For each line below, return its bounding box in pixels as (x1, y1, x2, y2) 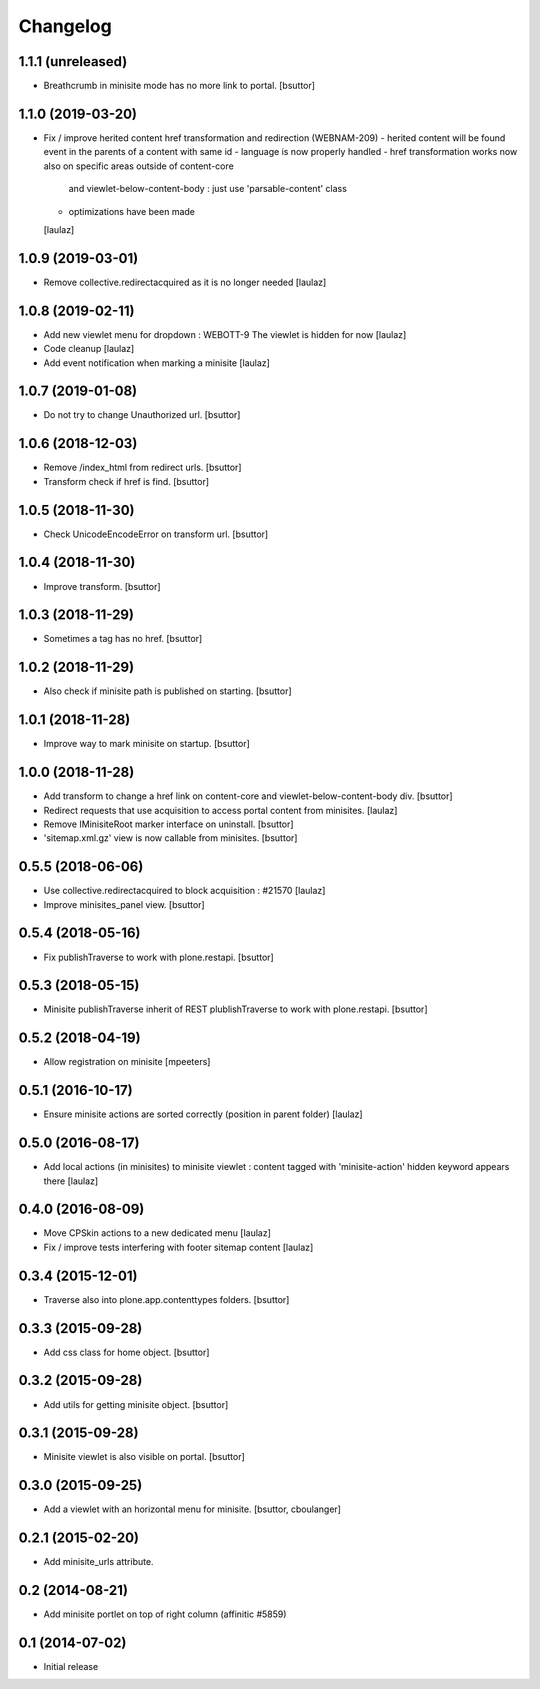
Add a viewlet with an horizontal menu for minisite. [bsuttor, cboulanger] (43, 1503, 342, 1515)
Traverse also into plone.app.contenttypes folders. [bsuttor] (43, 1293, 290, 1305)
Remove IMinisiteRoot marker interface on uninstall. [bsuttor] (43, 818, 294, 830)
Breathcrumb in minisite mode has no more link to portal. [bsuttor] (43, 80, 315, 92)
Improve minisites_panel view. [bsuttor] (43, 898, 205, 910)
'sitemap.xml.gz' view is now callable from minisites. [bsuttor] (43, 832, 298, 844)
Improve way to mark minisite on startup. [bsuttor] (43, 738, 250, 750)
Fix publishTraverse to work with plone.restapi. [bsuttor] (43, 951, 274, 963)
